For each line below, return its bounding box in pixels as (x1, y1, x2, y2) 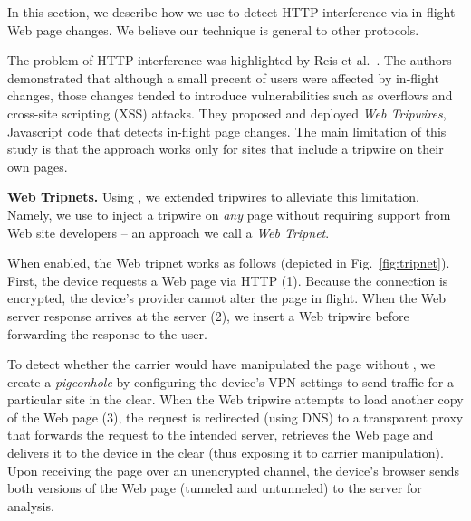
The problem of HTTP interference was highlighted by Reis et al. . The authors (7, 51, 452, 70)
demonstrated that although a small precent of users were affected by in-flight (7, 68, 439, 87)
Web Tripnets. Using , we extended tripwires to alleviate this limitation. (7, 187, 419, 206)
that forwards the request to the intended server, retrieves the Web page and (7, 425, 434, 444)
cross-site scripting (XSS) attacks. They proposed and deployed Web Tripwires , (7, 103, 447, 122)
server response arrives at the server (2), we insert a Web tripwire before (7, 306, 409, 325)
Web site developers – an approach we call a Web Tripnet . (7, 223, 330, 242)
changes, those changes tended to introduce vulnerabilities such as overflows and (7, 86, 453, 105)
